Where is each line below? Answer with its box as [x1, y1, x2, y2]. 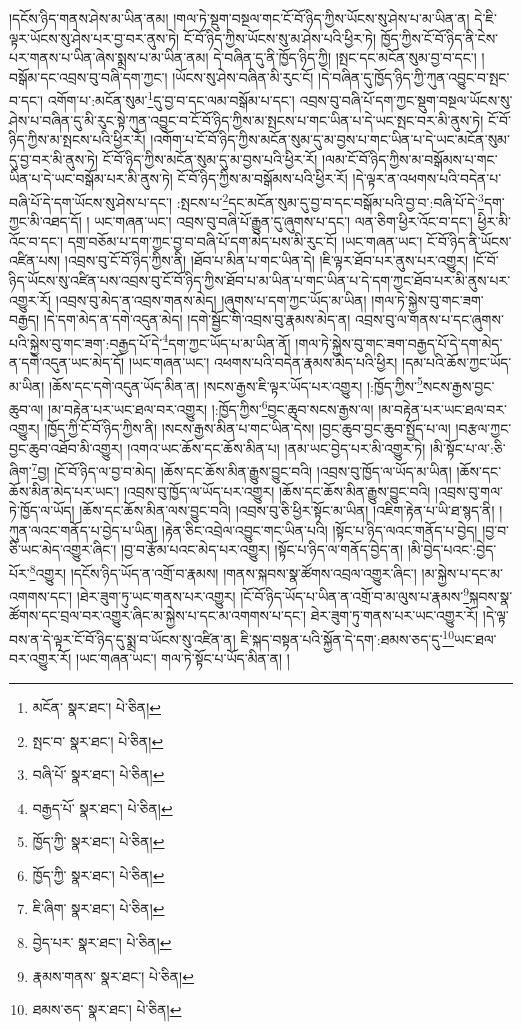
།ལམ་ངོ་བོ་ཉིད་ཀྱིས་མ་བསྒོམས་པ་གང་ [321, 148, 498, 169]
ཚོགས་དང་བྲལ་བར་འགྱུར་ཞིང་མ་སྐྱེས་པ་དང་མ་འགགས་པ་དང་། [9, 605, 307, 626]
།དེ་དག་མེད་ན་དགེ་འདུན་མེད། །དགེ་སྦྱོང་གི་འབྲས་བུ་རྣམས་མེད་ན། [43, 309, 351, 330]
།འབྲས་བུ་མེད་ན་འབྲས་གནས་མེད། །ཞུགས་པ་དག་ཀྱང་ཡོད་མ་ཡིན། [55, 289, 367, 310]
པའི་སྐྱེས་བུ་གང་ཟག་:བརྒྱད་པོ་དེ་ [9, 332, 163, 353]
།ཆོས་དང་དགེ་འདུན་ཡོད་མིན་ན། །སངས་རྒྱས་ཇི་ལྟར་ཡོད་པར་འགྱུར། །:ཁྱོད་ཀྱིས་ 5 [49, 372, 423, 396]
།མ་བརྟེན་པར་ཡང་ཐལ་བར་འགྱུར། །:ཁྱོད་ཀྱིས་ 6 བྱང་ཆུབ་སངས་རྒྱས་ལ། [48, 395, 374, 419]
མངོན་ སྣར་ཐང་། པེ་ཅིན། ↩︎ [32, 696, 161, 717]
